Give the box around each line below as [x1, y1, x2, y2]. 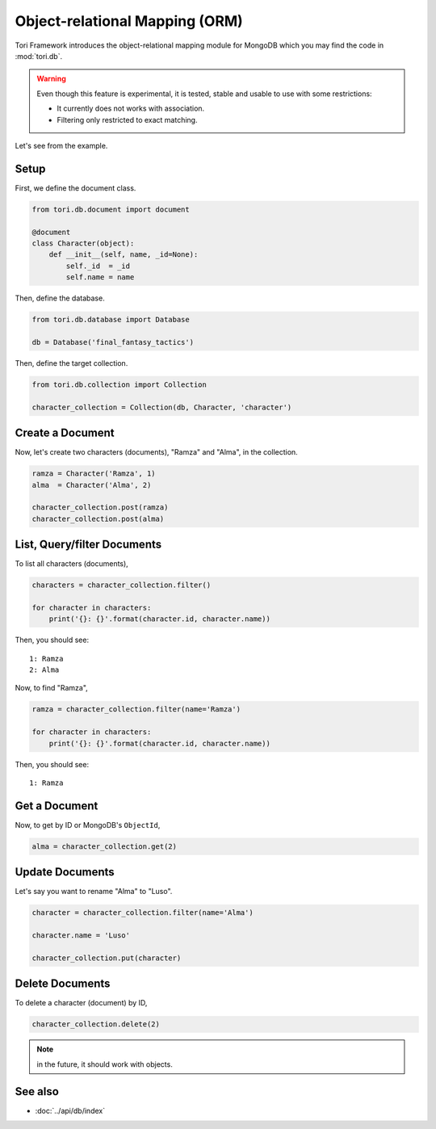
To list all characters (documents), [15, 559, 128, 569]
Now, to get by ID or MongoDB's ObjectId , [15, 820, 161, 829]
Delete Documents [15, 977, 111, 991]
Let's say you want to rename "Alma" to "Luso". [15, 887, 173, 896]
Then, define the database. [15, 293, 105, 303]
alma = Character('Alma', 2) [31, 481, 152, 489]
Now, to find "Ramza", [15, 683, 88, 693]
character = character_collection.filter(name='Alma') [31, 909, 254, 917]
